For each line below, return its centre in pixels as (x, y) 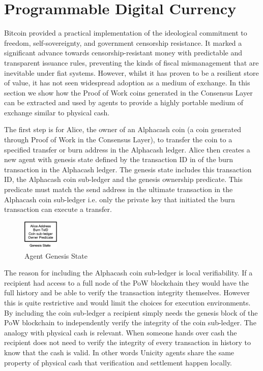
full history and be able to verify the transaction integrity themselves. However (127, 292)
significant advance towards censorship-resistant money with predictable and (123, 53)
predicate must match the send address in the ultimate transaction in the (119, 189)
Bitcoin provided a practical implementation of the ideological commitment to (126, 33)
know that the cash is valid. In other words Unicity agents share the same (119, 352)
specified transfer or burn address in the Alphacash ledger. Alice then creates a (127, 149)
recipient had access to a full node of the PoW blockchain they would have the (127, 282)
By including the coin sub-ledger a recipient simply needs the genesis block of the (131, 312)
